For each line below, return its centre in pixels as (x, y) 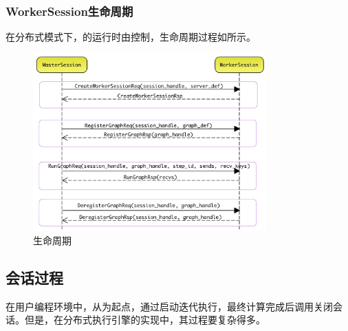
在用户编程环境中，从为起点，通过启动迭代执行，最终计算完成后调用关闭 (169, 306)
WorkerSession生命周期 (69, 11)
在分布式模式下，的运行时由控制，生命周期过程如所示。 (131, 37)
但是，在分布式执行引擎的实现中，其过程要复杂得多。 (145, 320)
